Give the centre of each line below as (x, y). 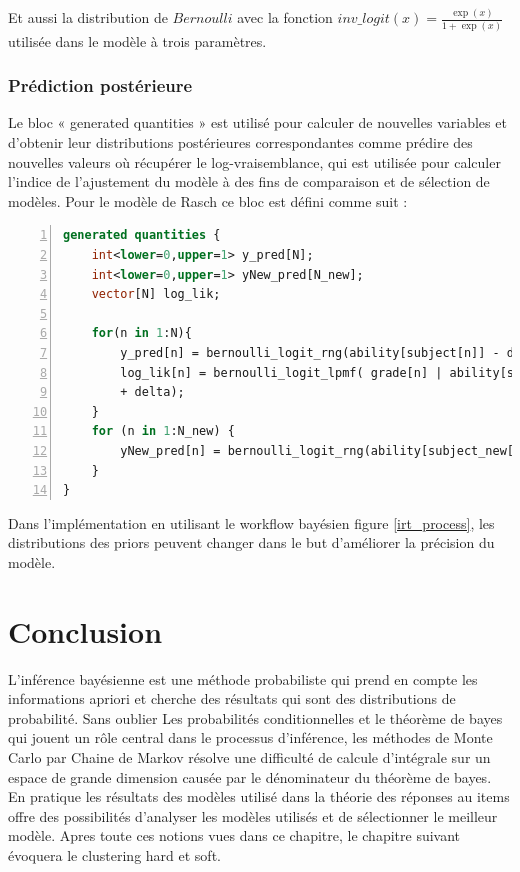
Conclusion (85, 630)
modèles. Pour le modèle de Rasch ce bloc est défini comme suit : (208, 200)
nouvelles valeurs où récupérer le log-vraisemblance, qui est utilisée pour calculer (254, 161)
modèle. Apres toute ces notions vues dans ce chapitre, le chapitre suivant (234, 835)
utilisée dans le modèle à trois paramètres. (137, 40)
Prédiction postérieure (100, 85)
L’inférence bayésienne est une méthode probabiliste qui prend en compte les (243, 678)
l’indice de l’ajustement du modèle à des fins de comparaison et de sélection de (249, 181)
